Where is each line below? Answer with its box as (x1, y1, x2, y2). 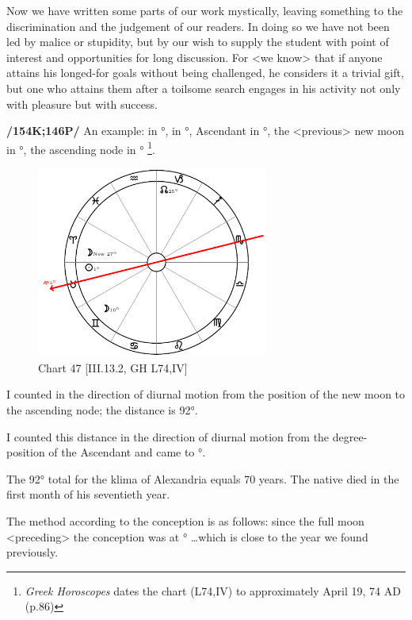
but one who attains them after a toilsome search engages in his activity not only (6, 79, 401, 96)
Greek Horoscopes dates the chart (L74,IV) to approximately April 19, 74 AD (25, 582, 401, 599)
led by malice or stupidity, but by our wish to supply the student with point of (6, 33, 389, 50)
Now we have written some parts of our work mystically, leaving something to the (6, 2, 403, 18)
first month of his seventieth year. (6, 486, 170, 503)
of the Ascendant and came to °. (48, 444, 206, 460)
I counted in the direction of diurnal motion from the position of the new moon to (6, 386, 406, 402)
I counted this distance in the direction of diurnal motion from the (6, 428, 330, 445)
